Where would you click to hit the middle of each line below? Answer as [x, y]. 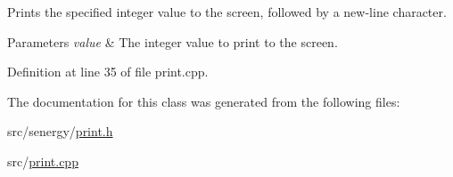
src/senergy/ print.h [60, 131]
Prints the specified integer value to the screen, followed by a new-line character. [227, 12]
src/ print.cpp [43, 161]
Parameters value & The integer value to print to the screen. [173, 41]
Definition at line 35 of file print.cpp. [108, 72]
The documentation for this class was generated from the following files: [204, 101]
